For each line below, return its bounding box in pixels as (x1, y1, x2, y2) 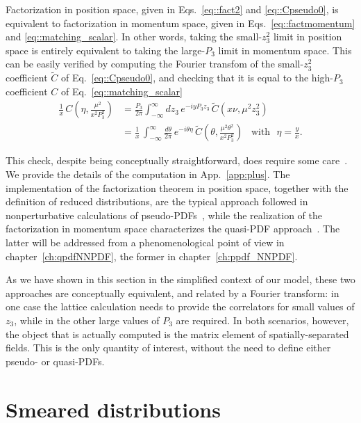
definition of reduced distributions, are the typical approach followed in (6, 194, 308, 209)
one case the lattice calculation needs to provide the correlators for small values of (6, 299, 355, 314)
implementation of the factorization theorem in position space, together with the (6, 180, 349, 195)
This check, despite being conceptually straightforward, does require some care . (6, 153, 348, 168)
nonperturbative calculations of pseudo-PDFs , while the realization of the (6, 207, 322, 222)
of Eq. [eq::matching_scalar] (60, 83, 183, 98)
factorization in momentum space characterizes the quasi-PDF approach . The (6, 221, 340, 236)
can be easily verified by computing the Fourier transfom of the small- (6, 56, 304, 71)
